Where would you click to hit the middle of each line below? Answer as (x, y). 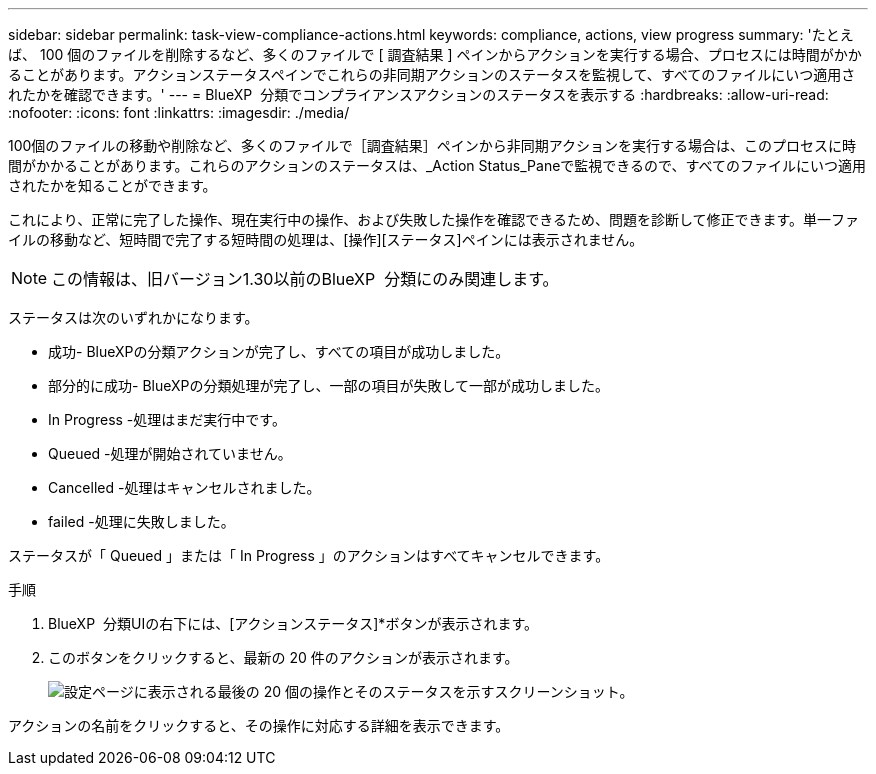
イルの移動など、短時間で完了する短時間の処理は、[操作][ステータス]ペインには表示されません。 (326, 239)
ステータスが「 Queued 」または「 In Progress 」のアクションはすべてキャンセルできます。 (309, 555)
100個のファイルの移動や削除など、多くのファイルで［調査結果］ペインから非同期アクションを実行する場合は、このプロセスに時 (432, 145)
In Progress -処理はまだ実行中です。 (167, 419)
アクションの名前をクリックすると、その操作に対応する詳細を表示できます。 (259, 725)
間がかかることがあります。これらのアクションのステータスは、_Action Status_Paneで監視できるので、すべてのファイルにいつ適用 (437, 165)
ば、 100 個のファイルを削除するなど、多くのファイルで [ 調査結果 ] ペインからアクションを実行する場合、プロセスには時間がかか (435, 54)
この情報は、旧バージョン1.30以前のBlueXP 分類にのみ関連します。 (305, 279)
